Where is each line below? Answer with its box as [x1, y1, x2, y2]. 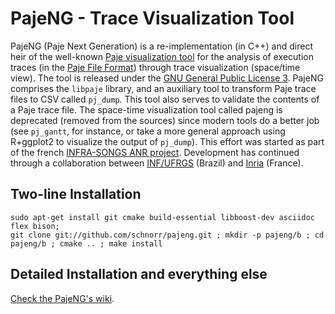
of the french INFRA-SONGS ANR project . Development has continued [10, 146, 300, 158]
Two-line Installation [10, 186, 142, 203]
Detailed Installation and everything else [10, 266, 268, 283]
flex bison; [10, 221, 60, 231]
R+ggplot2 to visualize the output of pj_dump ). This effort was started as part [10, 135, 325, 147]
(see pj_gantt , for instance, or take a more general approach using [10, 125, 286, 137]
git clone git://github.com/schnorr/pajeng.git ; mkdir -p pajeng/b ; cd [10, 230, 325, 240]
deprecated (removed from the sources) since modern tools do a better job [10, 114, 320, 126]
